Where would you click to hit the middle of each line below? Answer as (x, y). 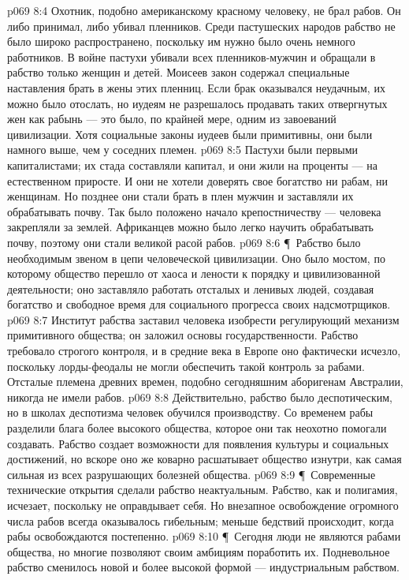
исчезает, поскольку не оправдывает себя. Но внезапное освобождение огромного (203, 505)
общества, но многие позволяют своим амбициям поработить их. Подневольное (199, 551)
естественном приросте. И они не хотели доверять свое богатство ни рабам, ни (198, 180)
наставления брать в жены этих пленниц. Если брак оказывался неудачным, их (196, 87)
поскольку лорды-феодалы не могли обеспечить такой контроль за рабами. (186, 366)
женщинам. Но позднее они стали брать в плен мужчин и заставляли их (180, 196)
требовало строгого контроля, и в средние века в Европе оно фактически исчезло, (204, 351)
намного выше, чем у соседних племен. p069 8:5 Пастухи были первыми (183, 150)
